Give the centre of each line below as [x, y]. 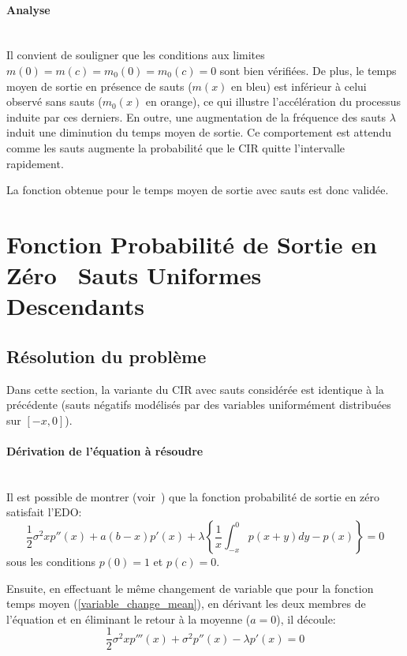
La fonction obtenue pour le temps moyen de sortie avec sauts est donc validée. [198, 190]
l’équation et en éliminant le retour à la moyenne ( [129, 619]
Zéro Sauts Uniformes [134, 275]
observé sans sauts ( [54, 101]
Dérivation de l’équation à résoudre [105, 451]
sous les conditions [51, 562]
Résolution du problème [106, 356]
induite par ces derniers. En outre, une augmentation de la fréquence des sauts [196, 116]
